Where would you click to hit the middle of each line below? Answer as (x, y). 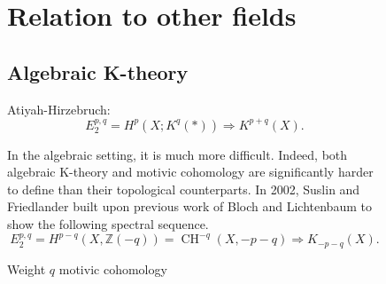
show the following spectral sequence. (108, 224)
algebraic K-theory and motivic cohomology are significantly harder (190, 172)
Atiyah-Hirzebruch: (59, 109)
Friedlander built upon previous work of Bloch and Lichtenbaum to (189, 206)
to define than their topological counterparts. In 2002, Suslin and (184, 189)
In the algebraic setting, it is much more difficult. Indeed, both (178, 154)
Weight (27, 268)
